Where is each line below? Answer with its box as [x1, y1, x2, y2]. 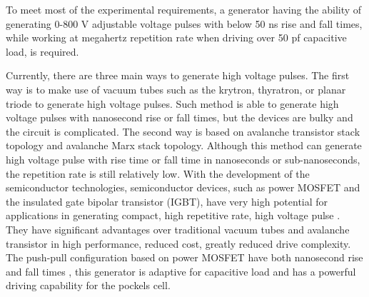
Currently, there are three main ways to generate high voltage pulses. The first [6, 68, 350, 83]
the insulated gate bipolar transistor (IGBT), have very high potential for [6, 193, 328, 208]
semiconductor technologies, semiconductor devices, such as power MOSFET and [6, 180, 360, 195]
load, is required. [6, 44, 79, 59]
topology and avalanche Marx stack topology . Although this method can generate [6, 138, 362, 153]
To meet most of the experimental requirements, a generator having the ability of [6, 2, 362, 16]
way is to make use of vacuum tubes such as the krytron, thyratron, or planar [6, 81, 346, 96]
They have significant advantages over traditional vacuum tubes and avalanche [6, 221, 350, 236]
